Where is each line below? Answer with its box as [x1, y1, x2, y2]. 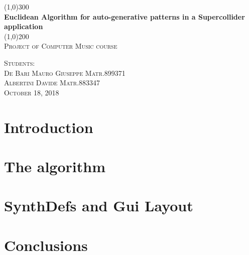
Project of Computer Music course [4, 41, 117, 51]
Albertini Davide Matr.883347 [4, 77, 100, 88]
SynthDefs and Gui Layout [4, 195, 193, 216]
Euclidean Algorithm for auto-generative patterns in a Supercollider [4, 11, 245, 22]
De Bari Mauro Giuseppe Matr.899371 [4, 67, 126, 78]
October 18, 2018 [4, 87, 59, 97]
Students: [4, 57, 35, 68]
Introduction [4, 116, 93, 137]
